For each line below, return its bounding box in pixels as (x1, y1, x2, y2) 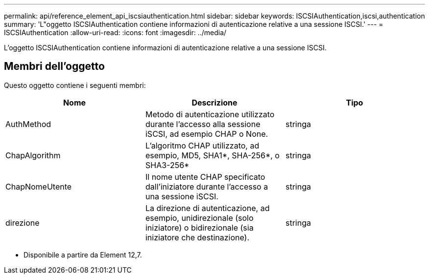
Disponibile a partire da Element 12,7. (24, 250, 142, 259)
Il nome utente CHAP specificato (145, 171, 265, 182)
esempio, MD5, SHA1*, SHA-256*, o (145, 150, 280, 160)
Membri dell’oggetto (4, 60, 105, 73)
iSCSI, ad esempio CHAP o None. (145, 128, 268, 139)
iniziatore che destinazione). (145, 232, 250, 242)
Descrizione (191, 97, 238, 107)
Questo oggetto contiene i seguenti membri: (4, 81, 146, 89)
